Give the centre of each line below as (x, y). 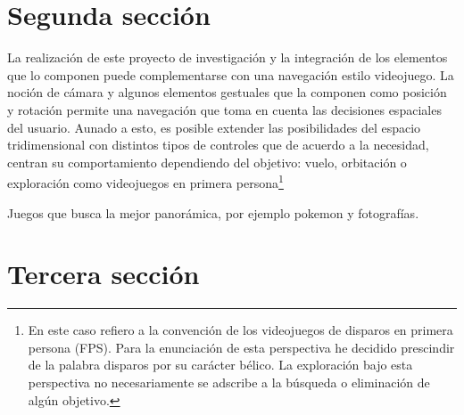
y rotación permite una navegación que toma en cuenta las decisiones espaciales (224, 109)
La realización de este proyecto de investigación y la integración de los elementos (228, 57)
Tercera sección (104, 274)
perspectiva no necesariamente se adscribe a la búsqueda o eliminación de (229, 382)
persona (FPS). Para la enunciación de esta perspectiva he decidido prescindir (241, 347)
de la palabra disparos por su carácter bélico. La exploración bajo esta (220, 365)
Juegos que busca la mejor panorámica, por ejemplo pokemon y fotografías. (213, 212)
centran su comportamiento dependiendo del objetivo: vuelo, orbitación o (207, 162)
